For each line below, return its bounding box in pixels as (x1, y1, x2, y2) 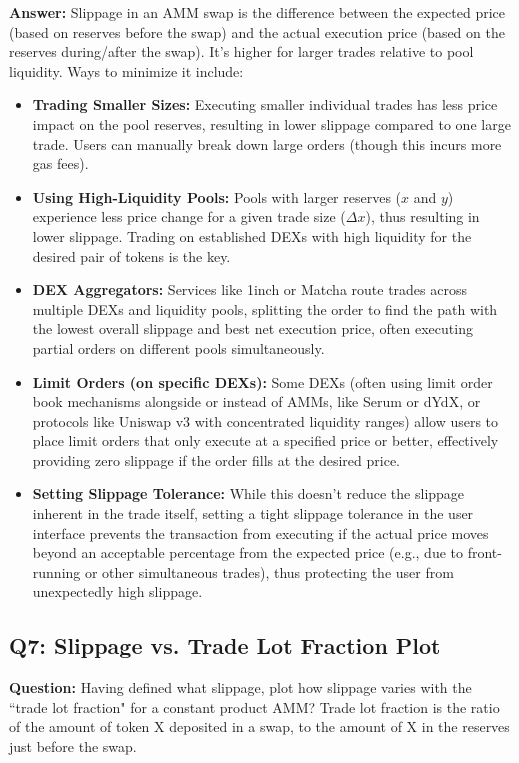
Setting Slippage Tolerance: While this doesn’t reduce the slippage (32, 483, 465, 504)
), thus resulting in (365, 206, 480, 227)
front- (467, 542, 502, 563)
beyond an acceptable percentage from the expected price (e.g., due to (32, 542, 464, 563)
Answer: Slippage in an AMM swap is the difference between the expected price (9, 2, 505, 22)
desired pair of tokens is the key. (32, 245, 231, 266)
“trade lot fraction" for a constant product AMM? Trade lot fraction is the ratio (9, 696, 500, 717)
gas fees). (32, 153, 89, 174)
